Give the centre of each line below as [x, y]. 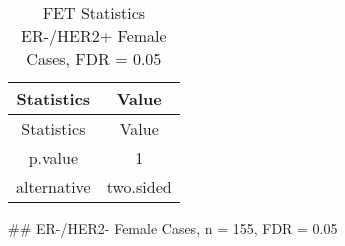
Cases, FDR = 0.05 [94, 58]
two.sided [139, 186]
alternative [53, 186]
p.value [53, 157]
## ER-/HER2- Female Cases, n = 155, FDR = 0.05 [173, 228]
